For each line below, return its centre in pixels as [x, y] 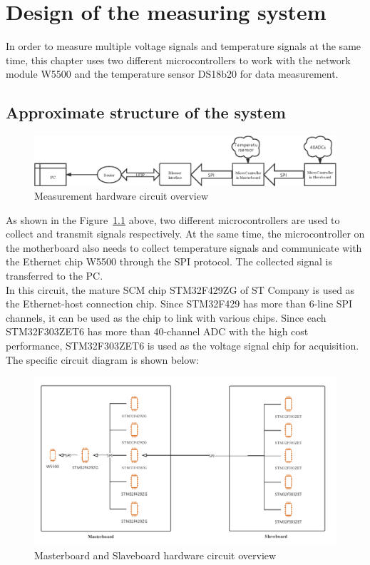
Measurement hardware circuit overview [122, 196]
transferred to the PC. [55, 276]
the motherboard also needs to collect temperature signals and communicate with [184, 247]
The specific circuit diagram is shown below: [102, 359]
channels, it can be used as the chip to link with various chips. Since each [166, 317]
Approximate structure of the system [146, 112]
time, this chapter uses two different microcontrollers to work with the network [178, 60]
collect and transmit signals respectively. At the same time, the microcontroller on [185, 234]
